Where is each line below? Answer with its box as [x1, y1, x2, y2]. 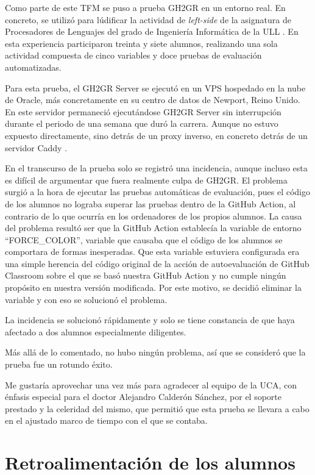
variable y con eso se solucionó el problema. [5, 293, 168, 305]
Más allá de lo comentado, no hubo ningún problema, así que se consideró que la [5, 346, 306, 359]
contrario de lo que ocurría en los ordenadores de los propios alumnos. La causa [5, 209, 302, 222]
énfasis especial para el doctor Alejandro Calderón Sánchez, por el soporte [5, 390, 281, 403]
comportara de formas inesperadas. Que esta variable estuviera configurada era [5, 245, 300, 258]
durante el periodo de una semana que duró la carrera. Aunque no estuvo [5, 117, 278, 130]
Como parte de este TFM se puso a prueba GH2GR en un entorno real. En [5, 1, 286, 13]
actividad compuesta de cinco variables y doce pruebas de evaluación [5, 49, 262, 62]
